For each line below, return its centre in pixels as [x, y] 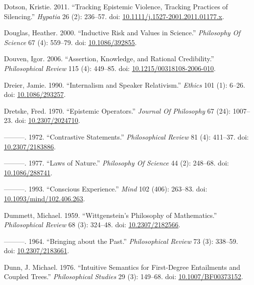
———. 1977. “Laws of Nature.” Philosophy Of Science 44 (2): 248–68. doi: [116, 163]
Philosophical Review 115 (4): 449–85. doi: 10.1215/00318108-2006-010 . [110, 68]
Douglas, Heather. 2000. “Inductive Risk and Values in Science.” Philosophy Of [122, 33]
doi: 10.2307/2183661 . [37, 250]
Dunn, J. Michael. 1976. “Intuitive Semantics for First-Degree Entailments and [122, 267]
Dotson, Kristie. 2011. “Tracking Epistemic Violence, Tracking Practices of [116, 6]
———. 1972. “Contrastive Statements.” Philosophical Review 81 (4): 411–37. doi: [127, 136]
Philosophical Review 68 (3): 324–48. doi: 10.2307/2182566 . [92, 225]
